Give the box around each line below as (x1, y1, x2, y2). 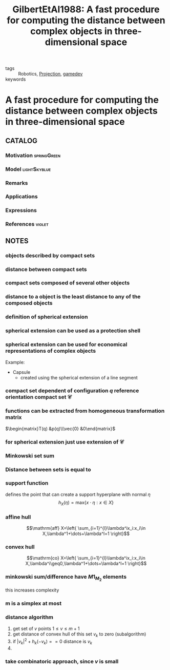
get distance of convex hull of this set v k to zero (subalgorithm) (12, 630, 146, 638)
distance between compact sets (5, 265, 87, 273)
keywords (5, 76, 26, 83)
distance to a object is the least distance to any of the (5, 293, 141, 300)
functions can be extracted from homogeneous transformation (5, 407, 165, 414)
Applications (5, 193, 38, 200)
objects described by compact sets (5, 252, 95, 259)
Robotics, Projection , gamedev (18, 71, 83, 77)
